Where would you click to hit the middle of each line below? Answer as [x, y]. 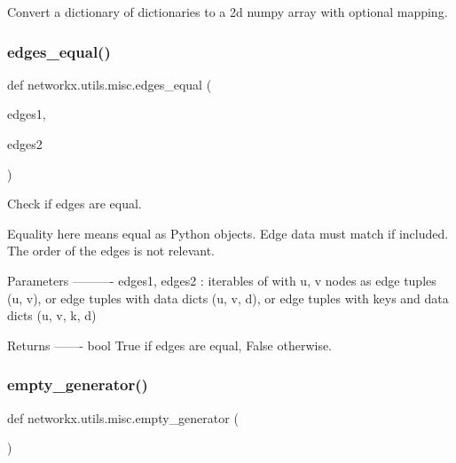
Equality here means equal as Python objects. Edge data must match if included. [228, 233]
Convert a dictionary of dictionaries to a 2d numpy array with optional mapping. [228, 12]
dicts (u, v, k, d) [52, 315]
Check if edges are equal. [75, 204]
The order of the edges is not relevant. [111, 251]
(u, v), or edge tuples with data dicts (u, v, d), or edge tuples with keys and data [228, 298]
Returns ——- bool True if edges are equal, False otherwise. [170, 345]
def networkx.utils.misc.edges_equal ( [110, 84]
